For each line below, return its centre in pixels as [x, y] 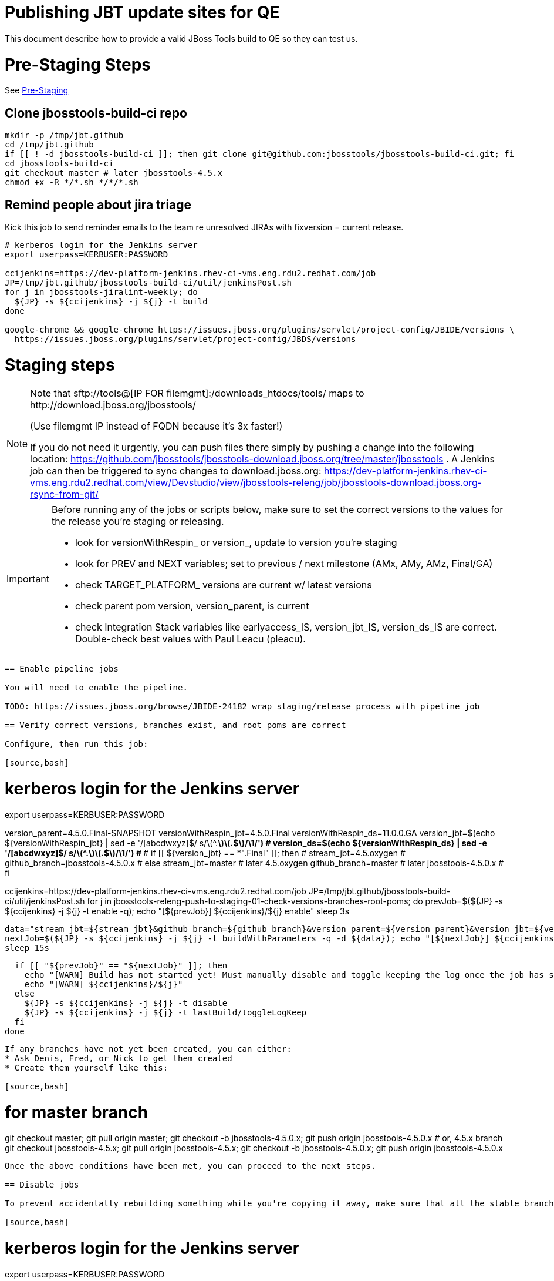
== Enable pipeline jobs [62, 669]
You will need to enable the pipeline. [96, 688]
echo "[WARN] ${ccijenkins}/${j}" [104, 984]
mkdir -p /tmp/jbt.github [64, 135]
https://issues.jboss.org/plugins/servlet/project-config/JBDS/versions [185, 339]
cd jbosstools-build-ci [59, 164]
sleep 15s [27, 948]
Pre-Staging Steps [78, 64]
